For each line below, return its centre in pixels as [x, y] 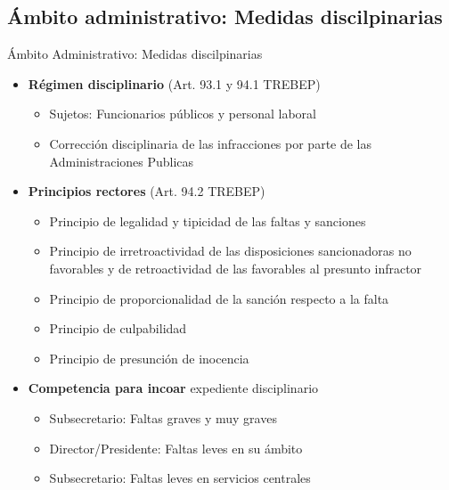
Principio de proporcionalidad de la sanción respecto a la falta [219, 298]
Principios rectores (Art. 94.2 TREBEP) [147, 191]
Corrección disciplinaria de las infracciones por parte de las [211, 143]
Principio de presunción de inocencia [149, 358]
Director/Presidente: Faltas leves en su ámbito [176, 448]
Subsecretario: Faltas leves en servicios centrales [180, 478]
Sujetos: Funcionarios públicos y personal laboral [183, 114]
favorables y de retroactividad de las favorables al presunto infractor [236, 268]
